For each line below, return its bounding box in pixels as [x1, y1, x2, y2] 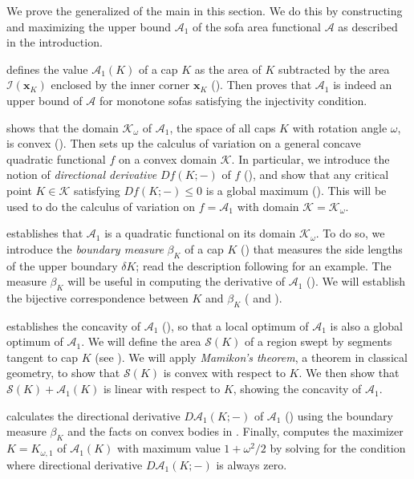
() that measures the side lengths [241, 240, 403, 257]
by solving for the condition [270, 440, 406, 457]
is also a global [330, 317, 403, 334]
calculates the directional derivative [6, 407, 181, 424]
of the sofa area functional [193, 18, 322, 35]
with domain [237, 197, 299, 214]
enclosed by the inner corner [51, 76, 190, 93]
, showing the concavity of [233, 380, 362, 397]
